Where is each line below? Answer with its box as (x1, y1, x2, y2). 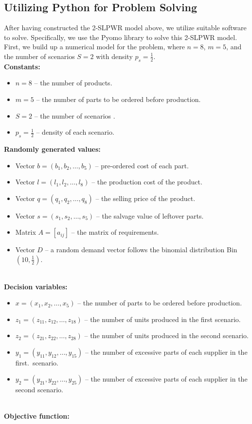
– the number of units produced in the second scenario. (84, 330, 249, 341)
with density (96, 51, 133, 61)
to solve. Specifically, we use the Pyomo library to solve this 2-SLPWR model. (4, 32, 237, 42)
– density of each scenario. (36, 127, 114, 137)
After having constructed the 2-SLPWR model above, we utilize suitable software (4, 22, 247, 33)
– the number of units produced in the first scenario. (84, 314, 241, 324)
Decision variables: (4, 281, 68, 291)
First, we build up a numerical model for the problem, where (4, 41, 185, 52)
